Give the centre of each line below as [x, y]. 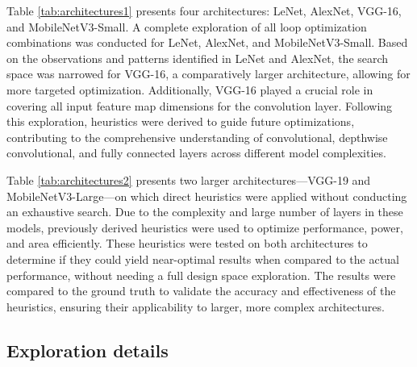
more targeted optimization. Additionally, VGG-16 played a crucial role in [190, 89]
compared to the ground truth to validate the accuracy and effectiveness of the [201, 291]
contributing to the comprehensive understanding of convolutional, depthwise [197, 137]
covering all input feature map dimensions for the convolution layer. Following [200, 105]
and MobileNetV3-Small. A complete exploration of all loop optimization [187, 26]
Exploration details [88, 350]
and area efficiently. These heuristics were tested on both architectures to [187, 243]
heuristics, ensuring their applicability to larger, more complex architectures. [196, 306]
